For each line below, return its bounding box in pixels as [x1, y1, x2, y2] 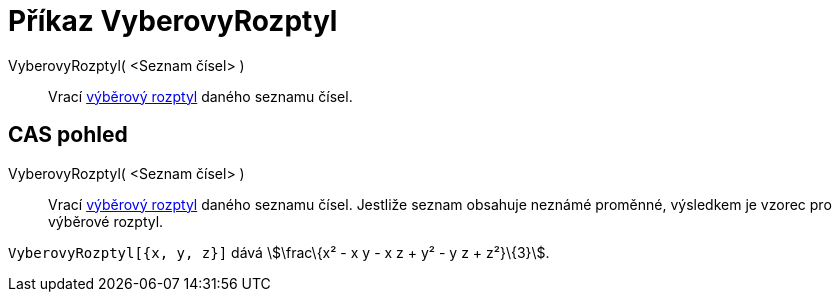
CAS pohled [8, 122, 128, 148]
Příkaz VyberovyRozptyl [8, 4, 338, 38]
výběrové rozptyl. [48, 212, 164, 230]
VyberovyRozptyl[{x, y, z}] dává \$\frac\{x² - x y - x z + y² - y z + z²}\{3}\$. [8, 243, 550, 261]
